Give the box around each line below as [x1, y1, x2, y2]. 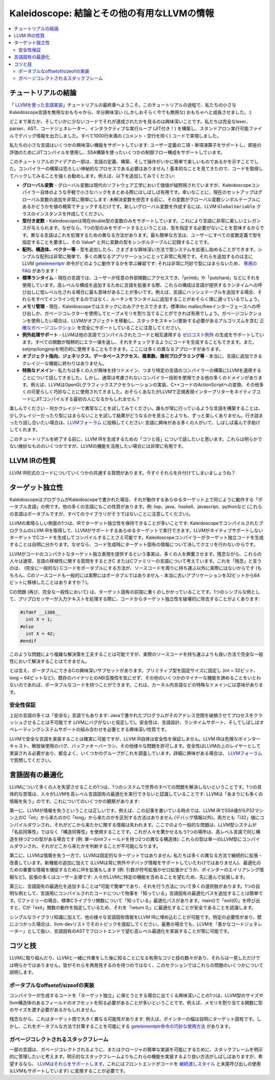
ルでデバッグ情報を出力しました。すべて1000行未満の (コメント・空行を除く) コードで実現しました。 [9, 132, 222, 139]
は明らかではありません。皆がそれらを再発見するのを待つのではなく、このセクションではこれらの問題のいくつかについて [9, 962, 264, 968]
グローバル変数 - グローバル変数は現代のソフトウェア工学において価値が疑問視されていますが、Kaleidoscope [22, 182, 252, 188]
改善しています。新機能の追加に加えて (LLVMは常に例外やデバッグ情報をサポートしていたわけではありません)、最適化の [9, 860, 261, 866]
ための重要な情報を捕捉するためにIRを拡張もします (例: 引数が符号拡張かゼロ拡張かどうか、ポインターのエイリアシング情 [9, 867, 264, 873]
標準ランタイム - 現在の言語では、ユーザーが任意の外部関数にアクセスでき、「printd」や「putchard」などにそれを [22, 275, 260, 281]
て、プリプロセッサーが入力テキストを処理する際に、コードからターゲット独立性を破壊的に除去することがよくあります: [9, 596, 260, 602]
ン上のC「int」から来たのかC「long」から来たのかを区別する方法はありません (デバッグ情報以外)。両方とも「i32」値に [9, 815, 260, 821]
